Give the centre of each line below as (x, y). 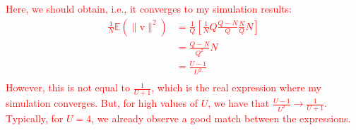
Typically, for (35, 118)
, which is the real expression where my (236, 87)
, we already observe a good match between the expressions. (221, 118)
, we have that (239, 103)
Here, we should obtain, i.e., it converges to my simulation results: (149, 8)
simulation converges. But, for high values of (102, 103)
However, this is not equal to (68, 87)
